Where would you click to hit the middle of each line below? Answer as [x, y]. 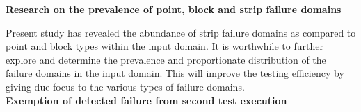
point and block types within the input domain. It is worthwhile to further [165, 46]
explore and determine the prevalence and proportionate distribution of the [166, 59]
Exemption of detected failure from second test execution [146, 100]
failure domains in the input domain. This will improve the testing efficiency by [175, 73]
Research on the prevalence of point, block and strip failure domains [174, 9]
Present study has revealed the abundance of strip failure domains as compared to [181, 32]
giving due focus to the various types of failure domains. [125, 86]
